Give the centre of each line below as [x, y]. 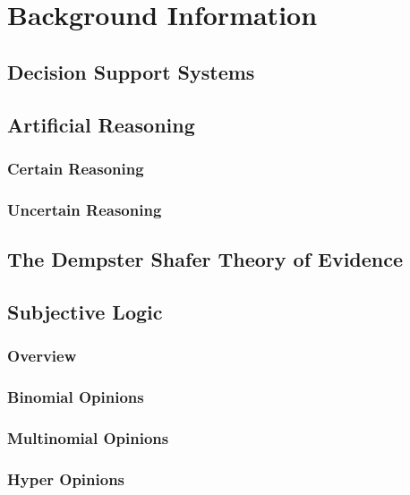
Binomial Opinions [76, 396]
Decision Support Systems [131, 71]
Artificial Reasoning [101, 124]
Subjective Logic [85, 311]
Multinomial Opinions [88, 437]
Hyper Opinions [66, 478]
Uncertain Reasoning [85, 209]
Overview [42, 356]
